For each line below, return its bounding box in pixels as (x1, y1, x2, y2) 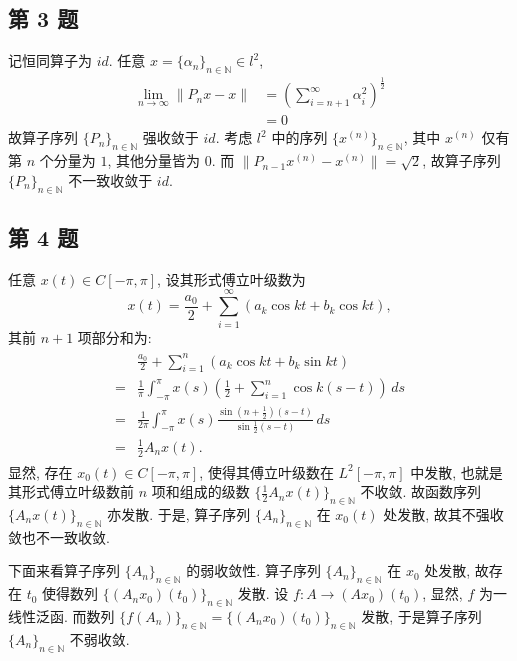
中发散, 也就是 (410, 461, 503, 482)
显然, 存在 (8, 461, 73, 482)
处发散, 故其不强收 (383, 503, 504, 524)
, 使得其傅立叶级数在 (199, 461, 334, 482)
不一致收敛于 (68, 169, 153, 190)
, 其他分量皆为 (107, 150, 200, 171)
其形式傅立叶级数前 (8, 481, 134, 502)
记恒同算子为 (8, 50, 92, 71)
